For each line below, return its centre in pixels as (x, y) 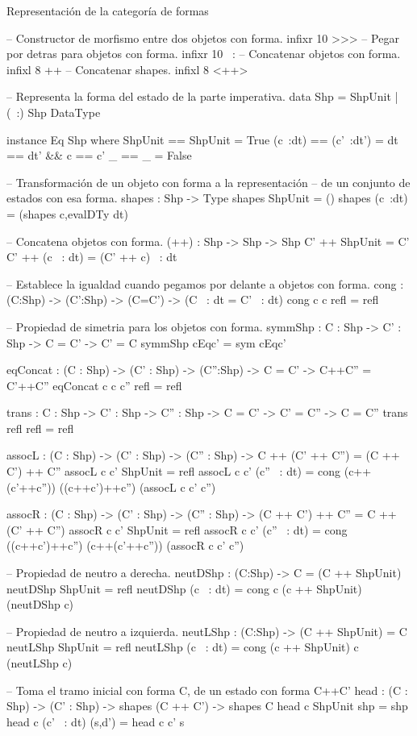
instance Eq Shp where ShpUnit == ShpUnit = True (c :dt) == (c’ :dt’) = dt (202, 139)
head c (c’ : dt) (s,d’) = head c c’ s (96, 721)
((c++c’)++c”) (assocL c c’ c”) (138, 487)
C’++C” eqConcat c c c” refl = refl (94, 385)
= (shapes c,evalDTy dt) (67, 213)
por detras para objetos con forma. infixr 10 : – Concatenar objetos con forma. (204, 54)
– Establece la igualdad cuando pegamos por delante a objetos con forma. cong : (205, 283)
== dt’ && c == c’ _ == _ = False (99, 155)
